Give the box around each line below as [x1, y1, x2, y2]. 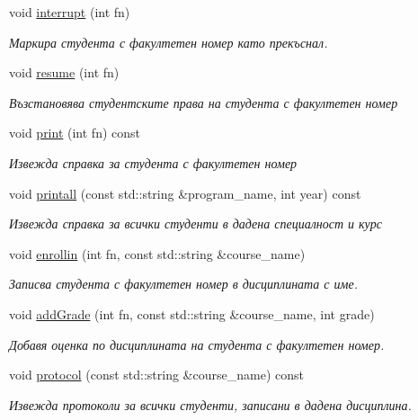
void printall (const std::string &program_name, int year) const [9, 183, 361, 202]
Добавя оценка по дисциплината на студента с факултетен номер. [9, 335, 385, 353]
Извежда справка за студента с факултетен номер [9, 153, 298, 172]
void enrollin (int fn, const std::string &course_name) [9, 244, 306, 263]
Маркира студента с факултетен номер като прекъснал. [9, 32, 328, 51]
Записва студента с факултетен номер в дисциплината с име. [9, 274, 359, 293]
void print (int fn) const [9, 123, 140, 142]
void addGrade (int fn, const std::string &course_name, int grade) [9, 304, 375, 323]
